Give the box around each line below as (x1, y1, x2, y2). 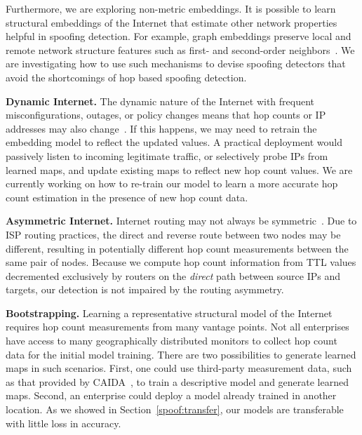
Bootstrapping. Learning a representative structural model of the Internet (6, 305, 333, 320)
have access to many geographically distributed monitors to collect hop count (6, 333, 337, 348)
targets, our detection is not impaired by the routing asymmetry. (6, 282, 284, 297)
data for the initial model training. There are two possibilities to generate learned (6, 347, 356, 361)
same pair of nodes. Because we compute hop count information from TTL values (6, 255, 356, 269)
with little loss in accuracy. (6, 415, 121, 430)
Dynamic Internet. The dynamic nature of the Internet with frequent (6, 93, 315, 108)
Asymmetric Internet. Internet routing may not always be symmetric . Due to (6, 213, 357, 228)
